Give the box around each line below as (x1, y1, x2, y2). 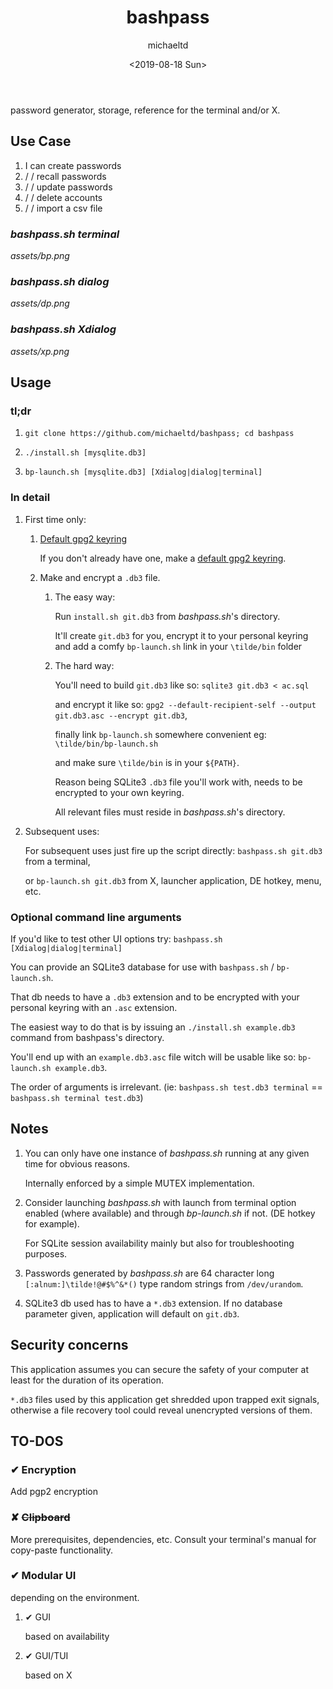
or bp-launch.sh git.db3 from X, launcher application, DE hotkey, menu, (24, 874, 322, 886)
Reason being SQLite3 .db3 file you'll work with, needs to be (54, 776, 303, 788)
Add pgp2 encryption (10, 1486, 98, 1498)
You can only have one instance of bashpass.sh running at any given (24, 1147, 310, 1159)
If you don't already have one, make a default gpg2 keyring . (39, 552, 287, 564)
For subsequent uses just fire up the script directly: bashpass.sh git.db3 (24, 844, 323, 856)
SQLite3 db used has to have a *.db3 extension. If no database (24, 1297, 283, 1309)
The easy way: (54, 591, 116, 603)
